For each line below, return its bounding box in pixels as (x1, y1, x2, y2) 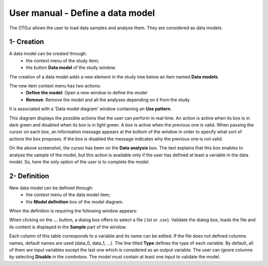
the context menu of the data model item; (26, 192, 111, 198)
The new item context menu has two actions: (9, 83, 101, 89)
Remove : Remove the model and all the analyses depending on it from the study (26, 97, 190, 103)
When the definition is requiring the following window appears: (9, 208, 137, 213)
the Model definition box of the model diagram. (26, 199, 124, 204)
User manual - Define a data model (9, 7, 155, 18)
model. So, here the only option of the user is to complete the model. (9, 159, 150, 165)
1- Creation (9, 38, 44, 46)
